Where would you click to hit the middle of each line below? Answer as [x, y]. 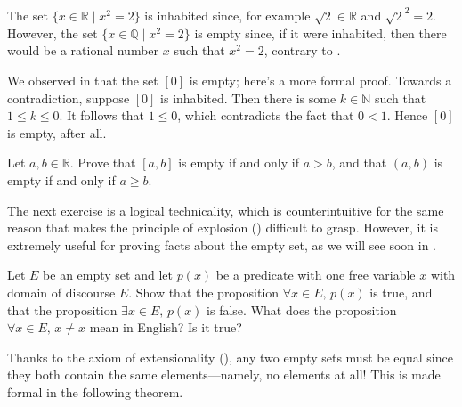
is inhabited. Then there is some [248, 98]
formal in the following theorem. [95, 391]
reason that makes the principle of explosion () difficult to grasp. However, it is [223, 228]
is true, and [401, 292]
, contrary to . [302, 50]
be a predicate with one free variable [316, 275]
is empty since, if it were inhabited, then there [320, 33]
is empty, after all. [57, 132]
